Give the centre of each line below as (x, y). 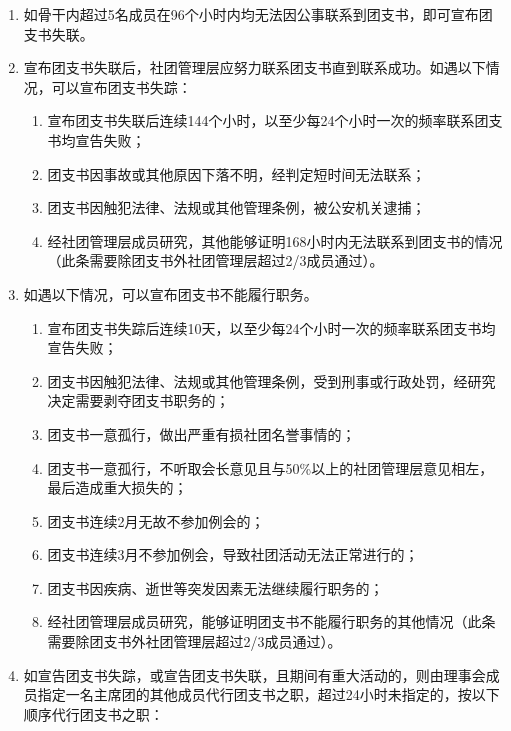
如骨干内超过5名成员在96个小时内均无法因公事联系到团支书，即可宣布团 (258, 14)
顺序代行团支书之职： (93, 713)
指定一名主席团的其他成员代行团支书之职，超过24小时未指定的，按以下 (268, 694)
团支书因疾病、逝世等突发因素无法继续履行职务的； (215, 587)
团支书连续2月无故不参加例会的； (156, 520)
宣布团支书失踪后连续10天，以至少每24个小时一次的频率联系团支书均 (271, 327)
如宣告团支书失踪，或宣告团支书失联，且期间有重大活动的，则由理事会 (254, 674)
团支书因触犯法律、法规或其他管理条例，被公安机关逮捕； (236, 207)
